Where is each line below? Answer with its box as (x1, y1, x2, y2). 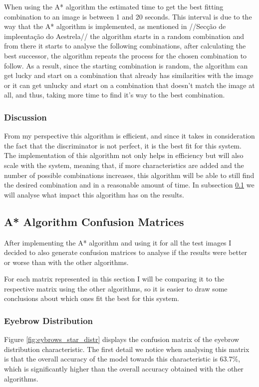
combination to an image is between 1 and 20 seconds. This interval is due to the (4, 11, 252, 21)
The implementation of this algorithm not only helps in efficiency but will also (4, 150, 244, 160)
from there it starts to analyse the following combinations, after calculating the (4, 40, 246, 51)
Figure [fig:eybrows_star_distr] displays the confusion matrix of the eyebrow (4, 334, 240, 344)
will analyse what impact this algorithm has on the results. (4, 189, 184, 199)
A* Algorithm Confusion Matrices (4, 213, 184, 229)
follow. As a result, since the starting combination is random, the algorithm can (4, 60, 248, 70)
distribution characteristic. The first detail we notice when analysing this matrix (4, 343, 250, 354)
